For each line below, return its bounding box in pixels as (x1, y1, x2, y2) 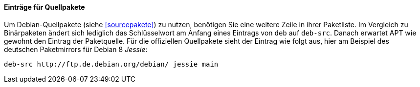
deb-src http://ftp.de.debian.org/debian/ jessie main (4, 60, 219, 68)
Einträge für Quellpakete (4, 3, 85, 11)
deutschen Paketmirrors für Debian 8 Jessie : (4, 45, 148, 53)
